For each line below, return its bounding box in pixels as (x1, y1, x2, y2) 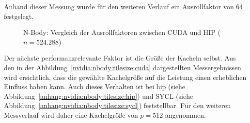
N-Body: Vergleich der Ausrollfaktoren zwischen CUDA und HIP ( (23, 27, 220, 37)
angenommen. (165, 109, 206, 120)
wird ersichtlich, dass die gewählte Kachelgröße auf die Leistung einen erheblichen (4, 72, 247, 82)
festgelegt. (4, 11, 34, 21)
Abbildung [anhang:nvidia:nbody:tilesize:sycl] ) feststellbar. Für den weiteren (4, 100, 231, 110)
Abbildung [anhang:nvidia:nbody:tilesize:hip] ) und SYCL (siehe (4, 91, 193, 101)
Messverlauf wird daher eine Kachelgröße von (4, 109, 138, 120)
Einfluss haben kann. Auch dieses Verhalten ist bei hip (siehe (4, 81, 186, 92)
